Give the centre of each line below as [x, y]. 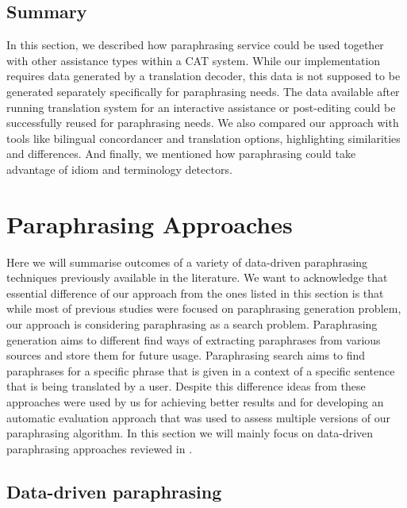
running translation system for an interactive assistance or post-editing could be [201, 107]
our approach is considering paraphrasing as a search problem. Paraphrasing [192, 324]
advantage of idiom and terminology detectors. [119, 169]
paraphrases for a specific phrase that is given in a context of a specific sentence [201, 370]
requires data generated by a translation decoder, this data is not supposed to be [203, 76]
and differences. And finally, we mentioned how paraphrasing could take [181, 154]
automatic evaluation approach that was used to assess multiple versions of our [199, 417]
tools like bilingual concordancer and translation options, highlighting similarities [203, 138]
